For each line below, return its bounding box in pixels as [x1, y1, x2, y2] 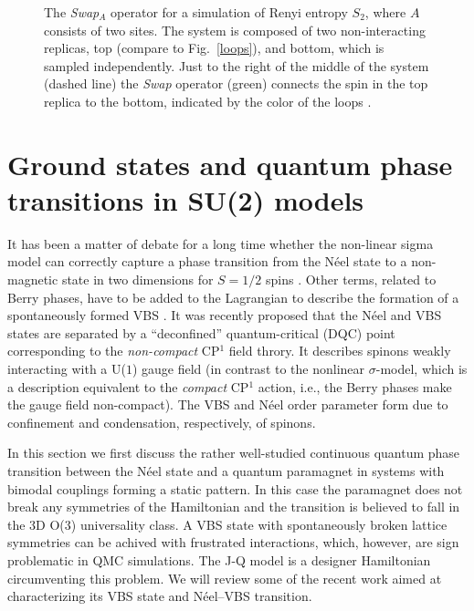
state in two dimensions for [61, 270, 214, 289]
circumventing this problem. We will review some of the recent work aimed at [7, 568, 442, 587]
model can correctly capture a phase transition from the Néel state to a [7, 252, 407, 271]
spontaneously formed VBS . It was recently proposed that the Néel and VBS [7, 305, 442, 325]
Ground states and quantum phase [7, 145, 453, 182]
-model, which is [375, 359, 468, 378]
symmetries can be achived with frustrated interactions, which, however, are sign [7, 533, 459, 552]
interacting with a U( [7, 359, 126, 378]
